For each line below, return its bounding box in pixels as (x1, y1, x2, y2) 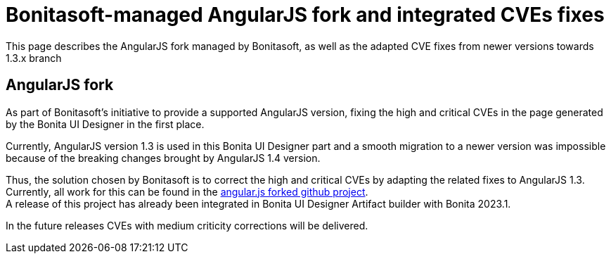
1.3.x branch (6, 51, 62, 64)
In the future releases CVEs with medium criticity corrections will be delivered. (6, 219, 368, 232)
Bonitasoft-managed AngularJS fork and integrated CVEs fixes (6, 3, 605, 27)
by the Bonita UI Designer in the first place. (6, 118, 205, 130)
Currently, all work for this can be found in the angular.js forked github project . (6, 185, 368, 198)
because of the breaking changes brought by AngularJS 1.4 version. (6, 151, 321, 164)
